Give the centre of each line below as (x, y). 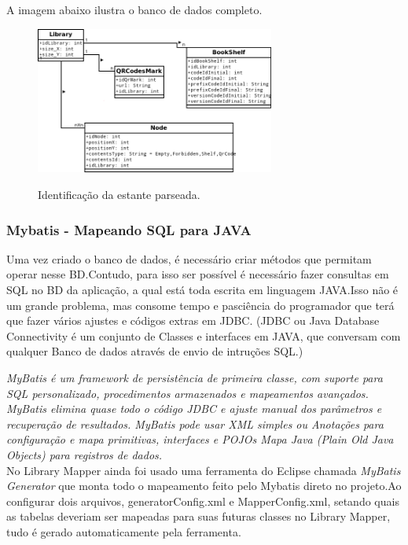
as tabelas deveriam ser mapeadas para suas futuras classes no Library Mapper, (198, 516)
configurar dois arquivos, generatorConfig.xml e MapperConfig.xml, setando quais (203, 501)
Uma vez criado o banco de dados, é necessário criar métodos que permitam (189, 258)
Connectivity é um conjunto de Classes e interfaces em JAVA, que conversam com (204, 335)
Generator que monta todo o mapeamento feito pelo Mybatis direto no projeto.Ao (204, 486)
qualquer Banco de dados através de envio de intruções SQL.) (155, 351)
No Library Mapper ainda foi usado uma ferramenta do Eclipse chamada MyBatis (204, 470)
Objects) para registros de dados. (85, 454)
